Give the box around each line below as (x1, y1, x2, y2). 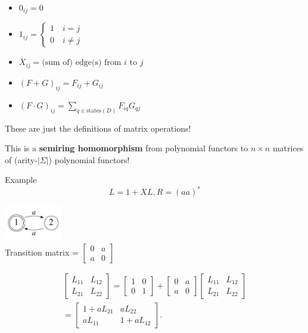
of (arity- (5, 153, 38, 166)
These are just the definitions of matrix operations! (5, 122, 191, 134)
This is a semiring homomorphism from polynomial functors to (5, 142, 248, 154)
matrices (272, 142, 304, 154)
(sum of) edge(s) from (42, 58, 122, 67)
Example (5, 173, 37, 186)
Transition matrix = (5, 245, 79, 258)
